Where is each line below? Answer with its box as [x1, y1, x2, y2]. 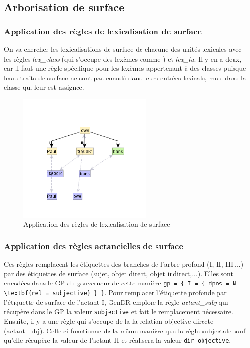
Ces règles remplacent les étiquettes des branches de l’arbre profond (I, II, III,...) [4, 259, 244, 269]
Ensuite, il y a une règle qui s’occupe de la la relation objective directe [4, 316, 214, 326]
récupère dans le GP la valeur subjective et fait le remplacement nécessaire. [4, 306, 233, 316]
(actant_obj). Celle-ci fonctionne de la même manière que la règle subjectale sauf [4, 325, 246, 335]
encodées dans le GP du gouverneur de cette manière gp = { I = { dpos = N [4, 278, 236, 288]
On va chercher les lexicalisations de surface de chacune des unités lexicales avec [4, 44, 242, 54]
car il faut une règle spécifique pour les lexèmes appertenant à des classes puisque [4, 63, 246, 73]
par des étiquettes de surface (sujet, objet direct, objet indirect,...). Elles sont [4, 268, 233, 278]
